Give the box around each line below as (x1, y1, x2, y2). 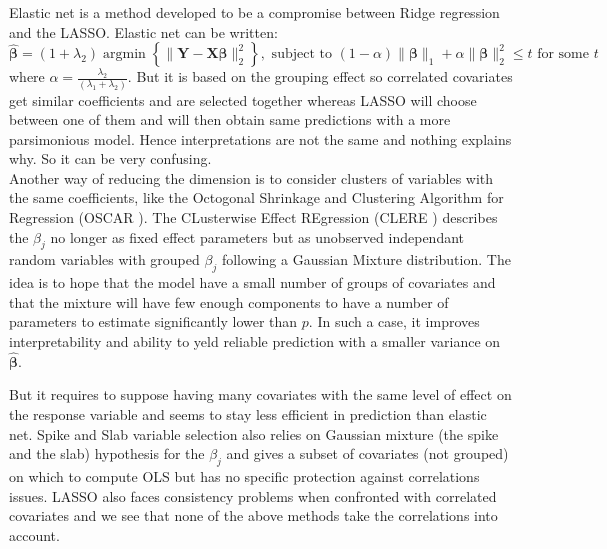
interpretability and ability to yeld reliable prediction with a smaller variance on (9, 331, 501, 352)
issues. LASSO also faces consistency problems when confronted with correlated (9, 485, 497, 506)
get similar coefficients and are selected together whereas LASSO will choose (9, 89, 477, 110)
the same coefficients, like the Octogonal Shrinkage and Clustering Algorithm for (9, 187, 504, 208)
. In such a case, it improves (308, 311, 480, 332)
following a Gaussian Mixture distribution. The (221, 249, 511, 270)
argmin (103, 47, 146, 62)
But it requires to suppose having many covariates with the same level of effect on (9, 384, 512, 405)
